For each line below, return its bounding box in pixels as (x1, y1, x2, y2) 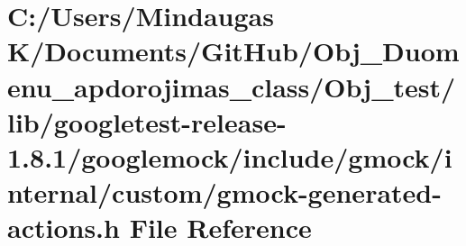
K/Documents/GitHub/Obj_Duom (7, 32, 460, 69)
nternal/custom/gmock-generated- (7, 174, 442, 211)
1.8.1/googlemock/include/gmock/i (7, 138, 452, 175)
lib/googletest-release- (7, 103, 287, 140)
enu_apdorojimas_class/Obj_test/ (7, 68, 456, 105)
